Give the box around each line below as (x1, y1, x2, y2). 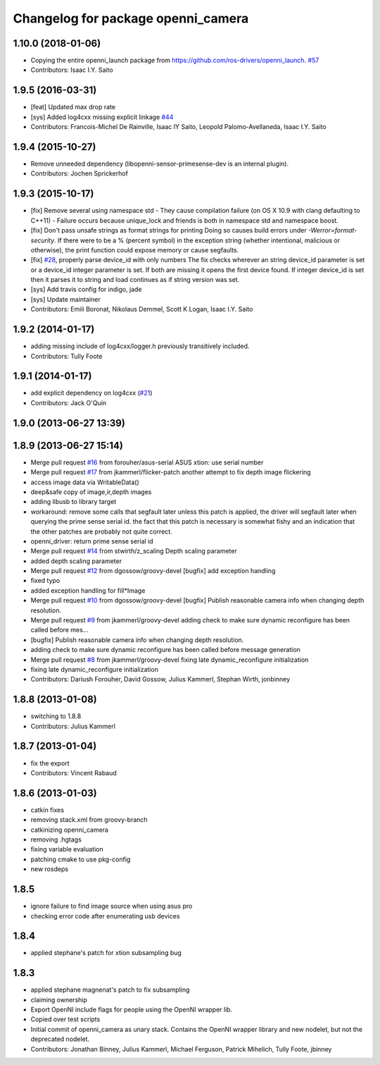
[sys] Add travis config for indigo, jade (30, 285, 142, 294)
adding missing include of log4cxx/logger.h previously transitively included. (30, 342, 250, 350)
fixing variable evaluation (30, 845, 103, 854)
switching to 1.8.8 (30, 712, 82, 720)
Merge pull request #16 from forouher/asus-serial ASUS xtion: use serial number (30, 458, 264, 467)
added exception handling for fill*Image (30, 586, 146, 595)
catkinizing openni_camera (30, 825, 109, 834)
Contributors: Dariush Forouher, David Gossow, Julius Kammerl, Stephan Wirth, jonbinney (30, 675, 291, 684)
